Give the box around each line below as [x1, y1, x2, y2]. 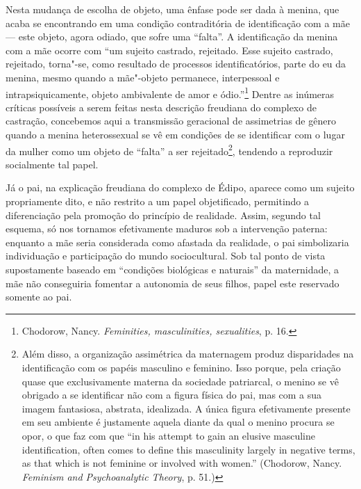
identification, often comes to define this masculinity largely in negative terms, [22, 442, 355, 456]
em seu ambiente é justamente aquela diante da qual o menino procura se [22, 415, 335, 429]
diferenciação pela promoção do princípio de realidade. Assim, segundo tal [6, 207, 321, 222]
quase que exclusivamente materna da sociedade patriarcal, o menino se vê [22, 374, 339, 388]
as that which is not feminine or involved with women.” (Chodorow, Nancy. [22, 456, 342, 470]
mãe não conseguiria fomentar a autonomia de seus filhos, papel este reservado [6, 275, 339, 290]
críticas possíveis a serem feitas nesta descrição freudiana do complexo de [6, 99, 317, 114]
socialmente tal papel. [6, 157, 99, 171]
